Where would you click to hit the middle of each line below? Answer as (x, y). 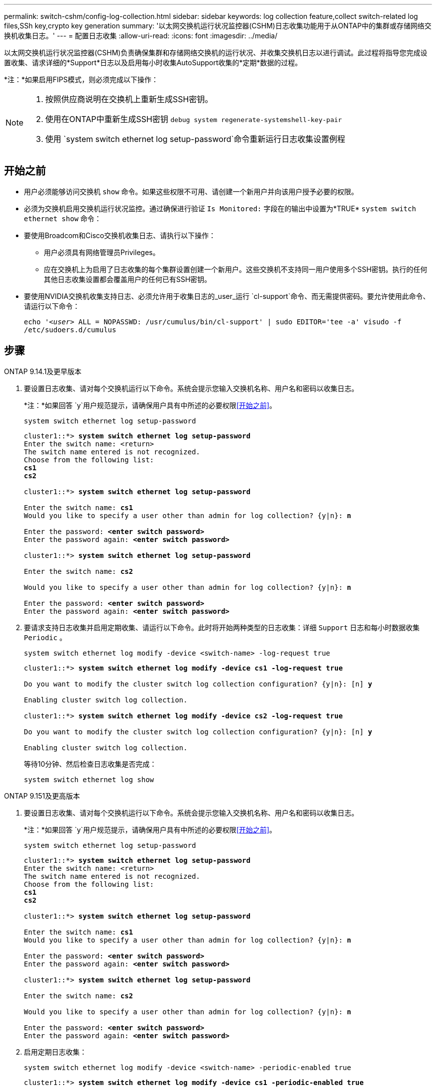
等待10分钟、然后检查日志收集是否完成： (90, 764)
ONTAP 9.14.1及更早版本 (43, 371)
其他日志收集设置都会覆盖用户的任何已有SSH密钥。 (128, 279)
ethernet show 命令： (63, 218)
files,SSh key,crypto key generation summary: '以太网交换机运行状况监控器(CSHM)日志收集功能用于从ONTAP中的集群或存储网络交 (218, 26)
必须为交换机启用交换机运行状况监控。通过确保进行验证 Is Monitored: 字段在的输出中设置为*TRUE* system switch (220, 208)
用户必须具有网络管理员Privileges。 (102, 252)
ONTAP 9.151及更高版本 (42, 796)
